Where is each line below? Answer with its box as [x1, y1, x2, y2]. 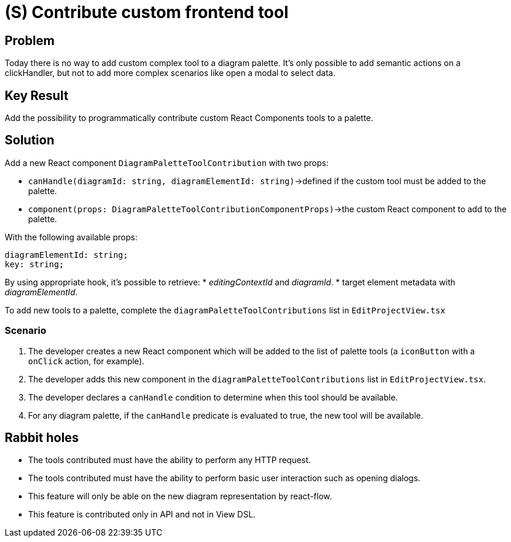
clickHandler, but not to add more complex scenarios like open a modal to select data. [5, 68, 335, 78]
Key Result [5, 88, 68, 103]
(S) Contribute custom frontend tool [5, 2, 289, 22]
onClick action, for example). [28, 355, 145, 366]
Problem [5, 33, 55, 48]
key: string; [5, 259, 64, 269]
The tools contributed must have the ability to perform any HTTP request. [28, 455, 311, 465]
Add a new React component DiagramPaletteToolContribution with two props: [5, 157, 329, 168]
